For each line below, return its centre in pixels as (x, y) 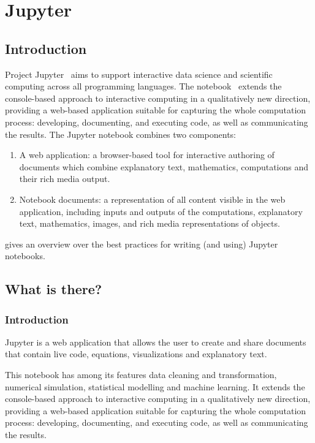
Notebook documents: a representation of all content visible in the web (152, 199)
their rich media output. (65, 179)
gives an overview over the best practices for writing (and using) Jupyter (142, 244)
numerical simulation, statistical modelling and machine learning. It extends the (155, 386)
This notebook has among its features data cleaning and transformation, (141, 375)
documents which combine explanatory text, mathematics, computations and (164, 166)
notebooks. (25, 256)
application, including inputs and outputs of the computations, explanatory (161, 211)
